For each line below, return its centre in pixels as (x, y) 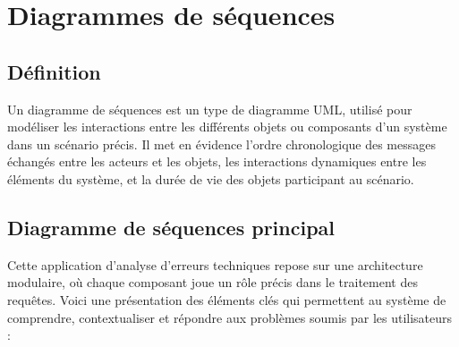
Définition (54, 71)
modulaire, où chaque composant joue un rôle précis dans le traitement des (212, 282)
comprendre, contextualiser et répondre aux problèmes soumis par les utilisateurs (230, 317)
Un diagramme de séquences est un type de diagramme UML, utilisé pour (210, 109)
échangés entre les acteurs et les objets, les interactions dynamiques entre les (217, 161)
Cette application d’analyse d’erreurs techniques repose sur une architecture (215, 264)
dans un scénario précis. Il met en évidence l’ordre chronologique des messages (222, 144)
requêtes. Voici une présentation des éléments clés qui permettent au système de (227, 299)
